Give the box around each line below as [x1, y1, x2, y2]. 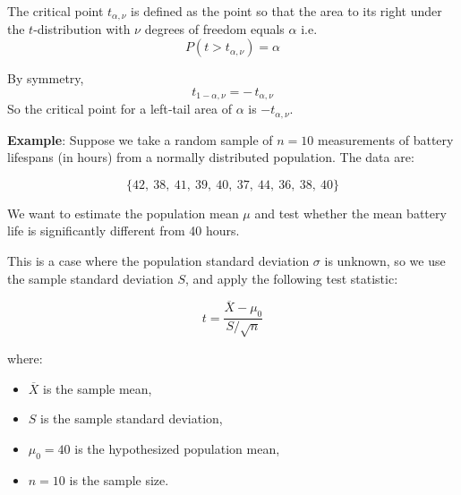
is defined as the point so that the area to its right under [131, 2, 442, 20]
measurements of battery [317, 130, 454, 149]
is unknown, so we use [324, 251, 446, 269]
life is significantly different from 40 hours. [7, 221, 240, 240]
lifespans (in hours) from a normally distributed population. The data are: [7, 148, 414, 166]
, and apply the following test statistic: [184, 269, 398, 287]
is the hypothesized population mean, [74, 439, 280, 457]
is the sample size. [69, 470, 169, 489]
